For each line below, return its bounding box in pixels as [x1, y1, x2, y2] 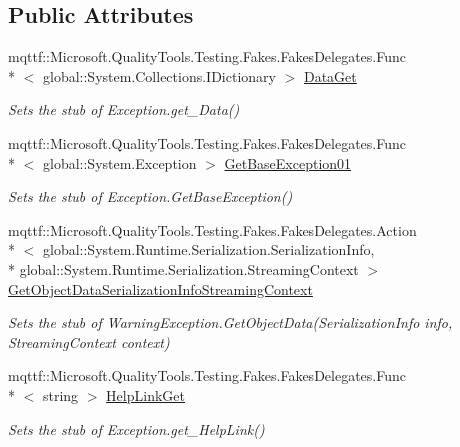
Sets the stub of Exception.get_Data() [8, 99, 240, 120]
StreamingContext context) [8, 331, 170, 352]
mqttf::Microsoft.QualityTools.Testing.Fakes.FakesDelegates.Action [8, 219, 417, 240]
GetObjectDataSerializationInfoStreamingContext [8, 278, 313, 299]
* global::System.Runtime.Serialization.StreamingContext [8, 258, 359, 279]
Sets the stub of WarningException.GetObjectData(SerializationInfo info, [8, 312, 453, 333]
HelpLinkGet [106, 384, 185, 405]
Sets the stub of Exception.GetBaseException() [8, 186, 293, 207]
